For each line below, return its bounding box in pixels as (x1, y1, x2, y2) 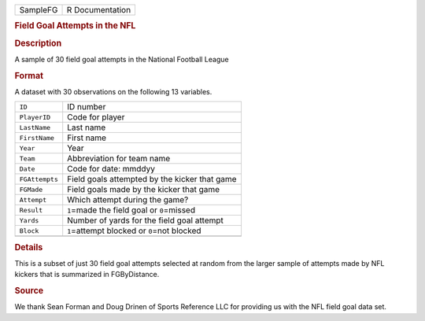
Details (14, 242, 43, 253)
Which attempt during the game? (67, 194, 189, 205)
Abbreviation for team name (67, 153, 171, 164)
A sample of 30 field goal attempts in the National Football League (14, 54, 229, 64)
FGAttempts (19, 175, 59, 183)
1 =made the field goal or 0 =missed (67, 205, 196, 216)
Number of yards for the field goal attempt (67, 215, 224, 226)
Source (14, 286, 44, 297)
